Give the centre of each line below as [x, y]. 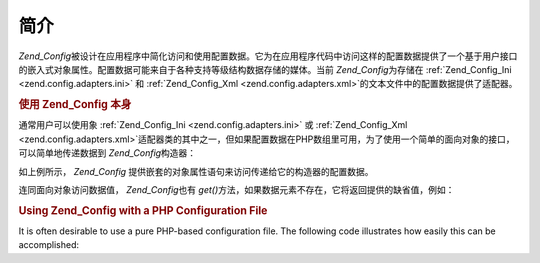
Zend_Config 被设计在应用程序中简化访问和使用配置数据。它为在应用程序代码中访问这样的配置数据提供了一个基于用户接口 [268, 56]
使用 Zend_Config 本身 [75, 105]
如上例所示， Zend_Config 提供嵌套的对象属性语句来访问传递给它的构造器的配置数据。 [196, 171]
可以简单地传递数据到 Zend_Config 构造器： [107, 153]
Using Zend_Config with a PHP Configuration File [143, 210]
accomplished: [49, 245]
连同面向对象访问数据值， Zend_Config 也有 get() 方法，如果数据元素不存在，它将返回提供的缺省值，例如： [236, 189]
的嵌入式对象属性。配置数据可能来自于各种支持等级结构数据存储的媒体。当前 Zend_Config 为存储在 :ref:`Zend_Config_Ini [265, 69]
